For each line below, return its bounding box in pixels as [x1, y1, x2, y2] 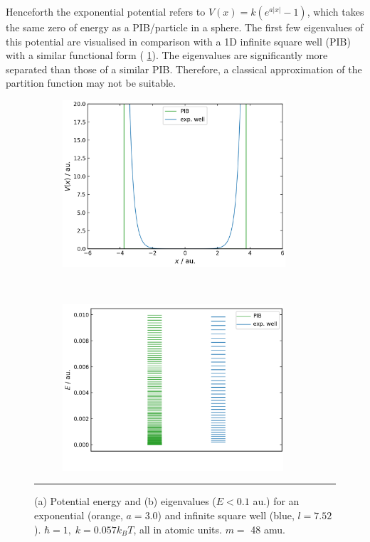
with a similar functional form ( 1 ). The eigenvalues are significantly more [6, 48, 328, 63]
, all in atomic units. [133, 521, 222, 536]
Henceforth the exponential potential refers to [6, 4, 206, 18]
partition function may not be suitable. [6, 75, 176, 90]
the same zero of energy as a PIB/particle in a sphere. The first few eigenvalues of [6, 20, 364, 34]
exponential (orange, [34, 508, 123, 522]
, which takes [307, 4, 364, 18]
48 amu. [250, 521, 285, 536]
